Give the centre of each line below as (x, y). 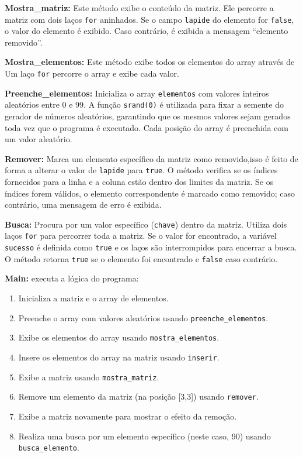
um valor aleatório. (39, 139)
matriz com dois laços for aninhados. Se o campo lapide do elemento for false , (149, 19)
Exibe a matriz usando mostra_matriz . (89, 377)
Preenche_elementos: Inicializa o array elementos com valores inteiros (137, 93)
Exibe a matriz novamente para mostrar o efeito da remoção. (128, 416)
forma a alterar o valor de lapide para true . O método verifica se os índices (141, 170)
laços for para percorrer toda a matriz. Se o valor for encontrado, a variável (141, 236)
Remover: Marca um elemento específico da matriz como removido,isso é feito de (151, 158)
